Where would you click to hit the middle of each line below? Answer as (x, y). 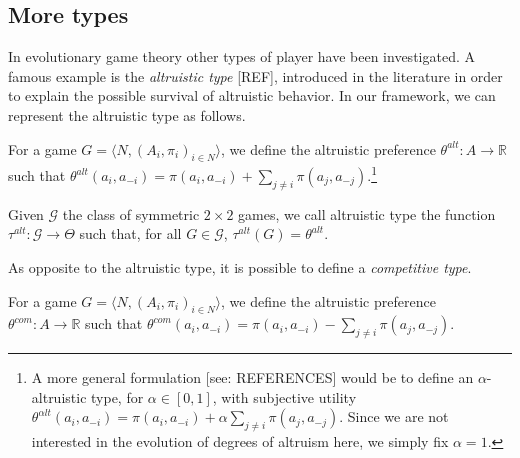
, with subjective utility (284, 396)
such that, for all (130, 233)
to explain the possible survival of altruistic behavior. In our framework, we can (252, 95)
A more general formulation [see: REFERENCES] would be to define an (252, 377)
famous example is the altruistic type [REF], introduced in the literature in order (255, 75)
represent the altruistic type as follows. (127, 114)
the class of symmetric (131, 213)
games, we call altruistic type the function (367, 213)
